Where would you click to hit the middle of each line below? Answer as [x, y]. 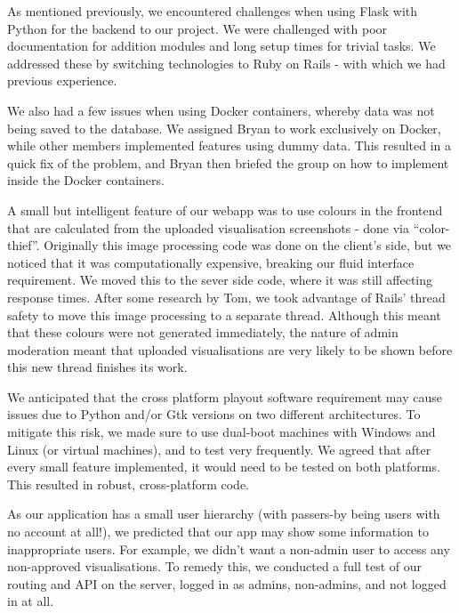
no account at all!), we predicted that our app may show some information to [218, 532]
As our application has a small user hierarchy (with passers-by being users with [224, 514]
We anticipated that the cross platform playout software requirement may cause [225, 396]
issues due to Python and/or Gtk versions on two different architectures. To [214, 414]
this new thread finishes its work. [97, 367]
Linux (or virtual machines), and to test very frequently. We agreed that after [219, 449]
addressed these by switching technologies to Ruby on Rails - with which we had [226, 63]
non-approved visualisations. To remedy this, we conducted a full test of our [215, 566]
